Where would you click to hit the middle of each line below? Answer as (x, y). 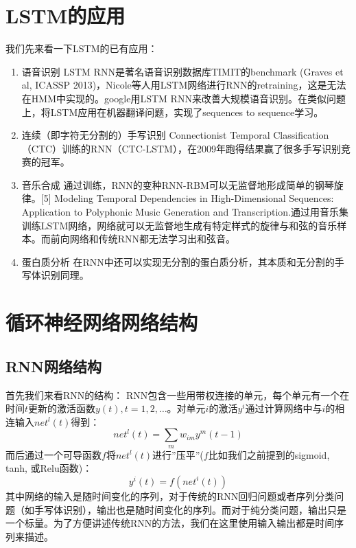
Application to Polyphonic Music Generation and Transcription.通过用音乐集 (185, 212)
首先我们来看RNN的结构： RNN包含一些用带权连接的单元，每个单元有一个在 (178, 395)
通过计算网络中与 (284, 408)
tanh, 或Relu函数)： (49, 468)
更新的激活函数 (62, 408)
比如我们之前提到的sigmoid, (269, 454)
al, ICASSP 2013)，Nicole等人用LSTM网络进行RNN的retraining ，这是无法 (184, 85)
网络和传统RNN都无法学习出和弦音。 (153, 239)
